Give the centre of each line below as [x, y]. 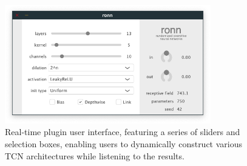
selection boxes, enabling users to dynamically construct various [124, 143]
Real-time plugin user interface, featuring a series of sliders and [123, 132]
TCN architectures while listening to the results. [95, 155]
